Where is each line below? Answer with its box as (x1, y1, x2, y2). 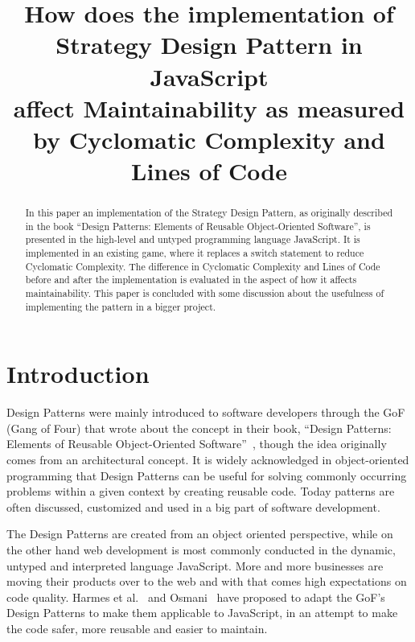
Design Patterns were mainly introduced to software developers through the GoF (6, 404, 405, 421)
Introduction (6, 357, 150, 390)
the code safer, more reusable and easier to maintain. (6, 620, 268, 637)
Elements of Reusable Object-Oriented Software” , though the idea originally (6, 435, 387, 452)
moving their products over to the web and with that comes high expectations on (6, 573, 407, 590)
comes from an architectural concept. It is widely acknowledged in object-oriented (6, 451, 409, 468)
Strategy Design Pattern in (55, 28, 363, 61)
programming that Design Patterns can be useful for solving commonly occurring (6, 467, 407, 484)
